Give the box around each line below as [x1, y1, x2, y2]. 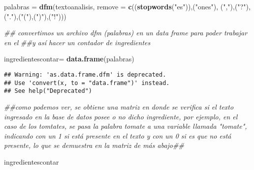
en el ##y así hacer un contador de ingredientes [4, 37, 151, 47]
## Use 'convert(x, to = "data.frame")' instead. [4, 79, 170, 86]
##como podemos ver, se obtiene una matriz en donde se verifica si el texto [4, 101, 234, 112]
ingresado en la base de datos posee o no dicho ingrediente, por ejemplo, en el [4, 111, 238, 121]
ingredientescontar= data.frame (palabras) [4, 54, 134, 64]
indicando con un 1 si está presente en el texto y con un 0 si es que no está [4, 130, 231, 141]
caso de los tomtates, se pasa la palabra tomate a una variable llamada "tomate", [4, 121, 247, 131]
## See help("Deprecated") [4, 87, 92, 95]
